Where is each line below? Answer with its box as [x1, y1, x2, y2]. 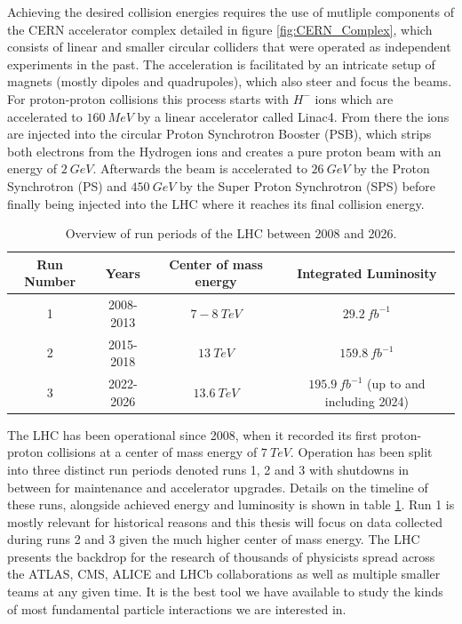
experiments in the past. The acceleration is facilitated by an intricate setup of [7, 54, 435, 73]
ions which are [315, 89, 394, 108]
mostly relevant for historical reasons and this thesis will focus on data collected [7, 512, 442, 531]
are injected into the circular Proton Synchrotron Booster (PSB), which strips [7, 124, 432, 143]
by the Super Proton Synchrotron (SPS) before [179, 176, 436, 195]
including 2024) [324, 391, 409, 410]
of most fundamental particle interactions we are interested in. [7, 599, 346, 618]
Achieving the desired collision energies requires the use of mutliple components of [7, 3, 455, 20]
